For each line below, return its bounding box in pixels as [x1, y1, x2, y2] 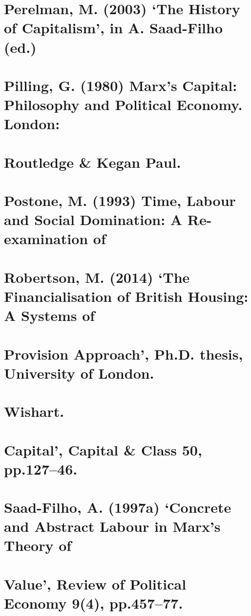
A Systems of [4, 305, 95, 325]
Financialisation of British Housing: [4, 286, 249, 306]
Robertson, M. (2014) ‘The [4, 267, 190, 287]
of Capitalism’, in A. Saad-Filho [4, 18, 223, 38]
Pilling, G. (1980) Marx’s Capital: [4, 75, 237, 95]
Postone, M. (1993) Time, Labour [4, 190, 236, 210]
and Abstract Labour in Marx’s [4, 516, 221, 536]
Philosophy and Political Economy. [4, 94, 243, 114]
